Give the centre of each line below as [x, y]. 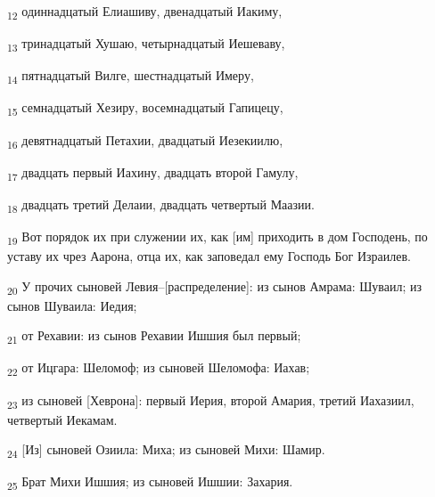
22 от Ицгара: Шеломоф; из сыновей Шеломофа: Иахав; [159, 369]
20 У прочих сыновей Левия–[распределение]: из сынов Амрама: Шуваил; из [215, 287]
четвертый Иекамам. [62, 419]
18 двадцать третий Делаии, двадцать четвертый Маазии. [161, 205]
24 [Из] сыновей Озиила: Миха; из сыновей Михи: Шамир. [166, 451]
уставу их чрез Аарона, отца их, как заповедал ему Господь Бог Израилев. [209, 256]
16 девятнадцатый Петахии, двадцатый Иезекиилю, [145, 141]
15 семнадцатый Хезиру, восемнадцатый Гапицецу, [145, 109]
